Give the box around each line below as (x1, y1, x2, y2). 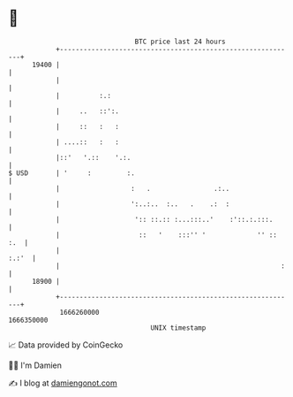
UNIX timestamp (150, 323, 207, 332)
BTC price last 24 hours (134, 37, 226, 46)
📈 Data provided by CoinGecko (8, 340, 124, 350)
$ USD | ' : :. (8, 168, 136, 178)
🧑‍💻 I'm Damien (8, 360, 63, 370)
